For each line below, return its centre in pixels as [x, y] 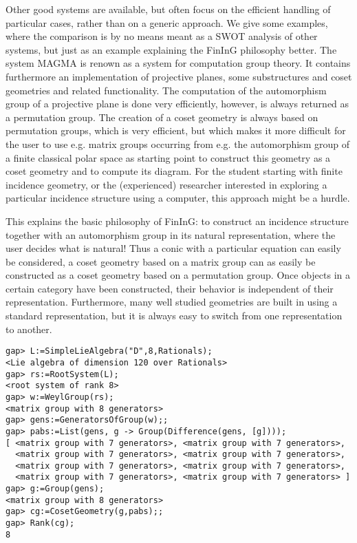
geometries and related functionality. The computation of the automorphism [166, 90]
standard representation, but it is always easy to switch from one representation [174, 316]
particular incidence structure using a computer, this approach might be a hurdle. [178, 198]
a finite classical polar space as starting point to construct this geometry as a [168, 157]
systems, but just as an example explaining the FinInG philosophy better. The [171, 49]
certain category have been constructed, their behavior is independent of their [170, 288]
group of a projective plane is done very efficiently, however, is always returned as [177, 104]
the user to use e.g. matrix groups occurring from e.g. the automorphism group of [177, 143]
